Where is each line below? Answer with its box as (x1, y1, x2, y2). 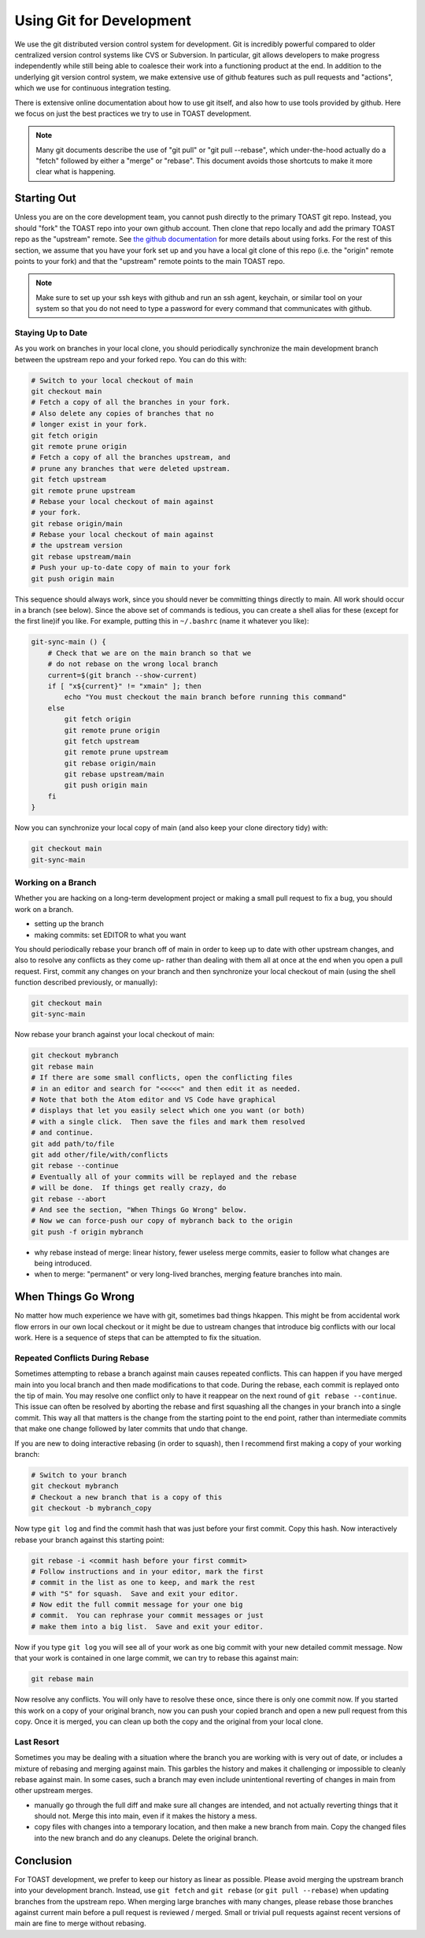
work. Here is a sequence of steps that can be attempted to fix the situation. (14, 1333, 261, 1343)
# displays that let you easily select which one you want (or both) (31, 1106, 305, 1115)
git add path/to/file (31, 1139, 115, 1148)
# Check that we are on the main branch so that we (47, 648, 252, 658)
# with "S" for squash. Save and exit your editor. (31, 1589, 239, 1598)
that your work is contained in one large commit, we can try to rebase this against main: (14, 1654, 299, 1663)
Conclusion (14, 1854, 72, 1867)
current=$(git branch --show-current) (47, 670, 198, 680)
